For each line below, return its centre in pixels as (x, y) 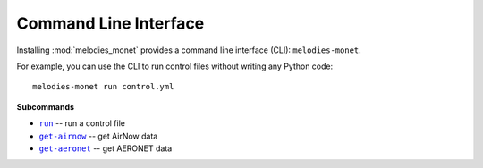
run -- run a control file (82, 123)
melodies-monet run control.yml (103, 87)
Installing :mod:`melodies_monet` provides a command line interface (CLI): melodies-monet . (189, 50)
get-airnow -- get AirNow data (98, 136)
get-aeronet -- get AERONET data (106, 148)
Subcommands (46, 106)
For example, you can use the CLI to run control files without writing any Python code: (175, 66)
